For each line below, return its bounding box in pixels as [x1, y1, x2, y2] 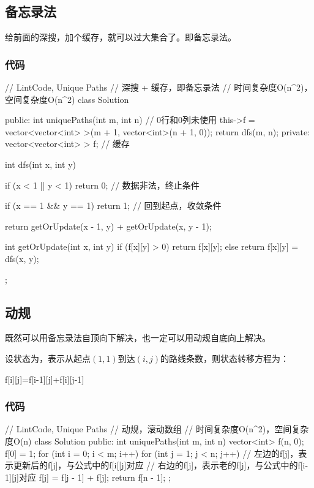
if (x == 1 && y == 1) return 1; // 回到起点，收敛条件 [5, 199, 222, 212]
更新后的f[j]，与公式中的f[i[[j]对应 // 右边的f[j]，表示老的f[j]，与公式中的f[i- [13, 459, 308, 471]
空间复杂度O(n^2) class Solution [5, 92, 129, 105]
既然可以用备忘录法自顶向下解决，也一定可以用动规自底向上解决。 [5, 331, 271, 344]
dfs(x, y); [5, 252, 39, 265]
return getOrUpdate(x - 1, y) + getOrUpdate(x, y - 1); [5, 219, 212, 232]
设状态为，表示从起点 [5, 351, 91, 364]
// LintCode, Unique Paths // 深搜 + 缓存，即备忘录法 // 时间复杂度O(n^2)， [5, 81, 313, 94]
